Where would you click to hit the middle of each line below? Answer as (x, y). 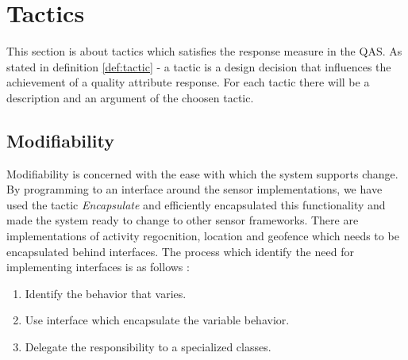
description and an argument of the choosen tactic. (130, 97)
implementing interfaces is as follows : (98, 267)
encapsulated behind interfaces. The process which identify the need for (180, 251)
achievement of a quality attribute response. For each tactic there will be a (188, 82)
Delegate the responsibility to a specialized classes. (148, 347)
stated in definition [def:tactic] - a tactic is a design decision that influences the (199, 66)
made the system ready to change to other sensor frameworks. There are (183, 220)
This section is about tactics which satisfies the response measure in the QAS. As (204, 51)
